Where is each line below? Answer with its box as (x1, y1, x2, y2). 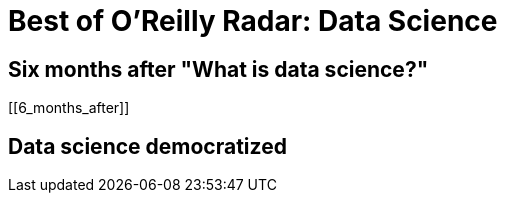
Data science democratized (8, 133, 287, 159)
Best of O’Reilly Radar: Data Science (8, 4, 498, 38)
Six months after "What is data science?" (8, 56, 429, 82)
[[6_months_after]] (8, 99, 130, 117)
